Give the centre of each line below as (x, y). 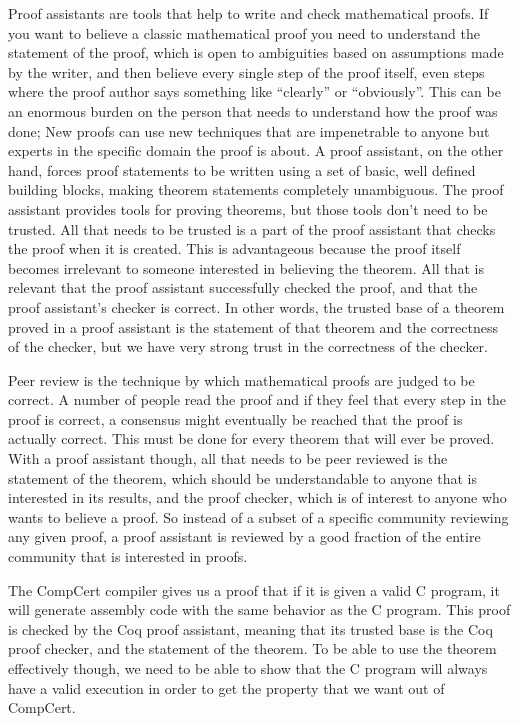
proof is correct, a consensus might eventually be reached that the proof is (235, 418)
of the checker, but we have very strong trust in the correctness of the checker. (248, 346)
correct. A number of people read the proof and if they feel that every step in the (257, 399)
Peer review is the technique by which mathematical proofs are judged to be (241, 379)
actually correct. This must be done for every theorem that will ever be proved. (251, 438)
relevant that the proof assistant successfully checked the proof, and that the (243, 287)
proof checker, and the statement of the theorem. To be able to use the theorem (252, 648)
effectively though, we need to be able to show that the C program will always (248, 668)
